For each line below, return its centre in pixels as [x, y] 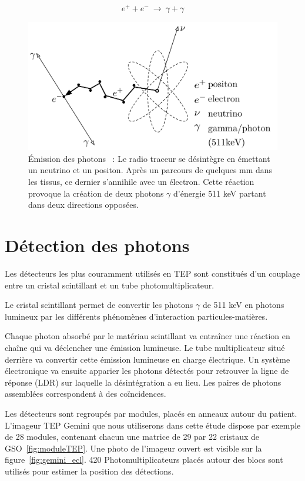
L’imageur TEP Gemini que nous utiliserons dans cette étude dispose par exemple [153, 425]
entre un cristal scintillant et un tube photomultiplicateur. [110, 285]
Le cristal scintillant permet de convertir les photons [99, 305]
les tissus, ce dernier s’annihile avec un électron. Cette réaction [141, 182]
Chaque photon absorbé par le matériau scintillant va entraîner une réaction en [148, 336]
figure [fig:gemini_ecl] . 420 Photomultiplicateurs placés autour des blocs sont [144, 460]
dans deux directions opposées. [83, 205]
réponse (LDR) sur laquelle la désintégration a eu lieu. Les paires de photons [143, 382]
